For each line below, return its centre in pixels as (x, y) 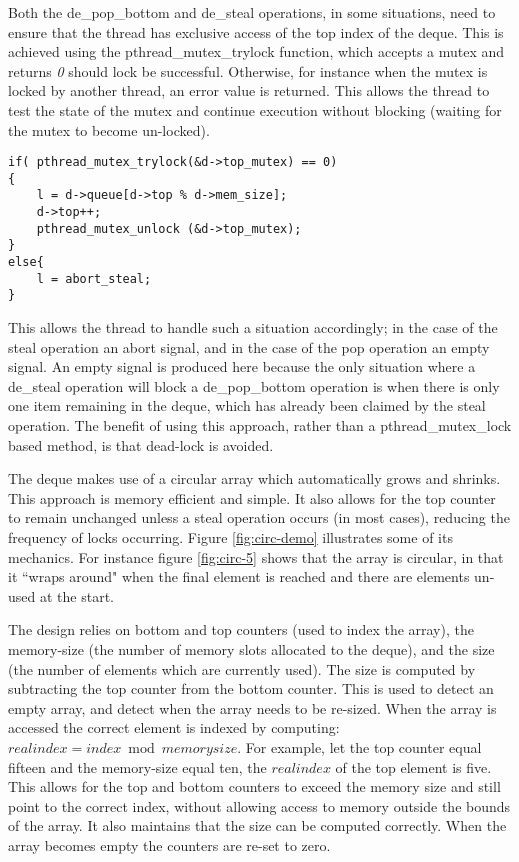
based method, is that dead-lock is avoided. (141, 444)
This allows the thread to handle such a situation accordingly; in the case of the (253, 327)
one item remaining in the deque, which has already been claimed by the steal (247, 405)
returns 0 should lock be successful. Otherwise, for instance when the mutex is (248, 70)
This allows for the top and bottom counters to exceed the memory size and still (254, 786)
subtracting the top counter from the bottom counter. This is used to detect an (251, 688)
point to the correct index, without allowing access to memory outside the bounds (259, 805)
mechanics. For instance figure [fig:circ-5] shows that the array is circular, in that (256, 556)
